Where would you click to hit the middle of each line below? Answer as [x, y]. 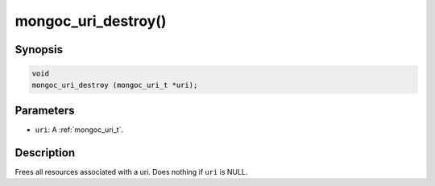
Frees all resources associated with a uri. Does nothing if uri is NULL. [131, 172]
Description [45, 153]
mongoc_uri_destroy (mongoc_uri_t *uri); [115, 85]
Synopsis [39, 50]
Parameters [45, 110]
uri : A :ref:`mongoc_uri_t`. [79, 130]
